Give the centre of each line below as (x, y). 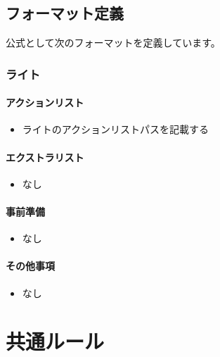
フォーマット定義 (65, 13)
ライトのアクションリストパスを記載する (116, 129)
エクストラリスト (45, 157)
